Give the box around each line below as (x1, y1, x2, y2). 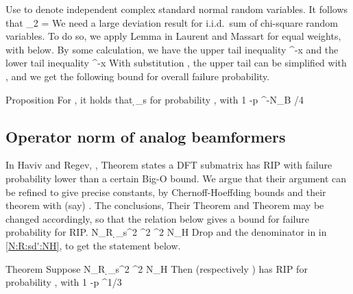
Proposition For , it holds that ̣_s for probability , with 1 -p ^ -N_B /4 (5, 92, 304, 106)
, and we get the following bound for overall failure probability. (5, 69, 270, 83)
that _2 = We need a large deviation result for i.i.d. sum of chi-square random (5, 15, 339, 29)
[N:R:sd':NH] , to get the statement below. (5, 238, 181, 252)
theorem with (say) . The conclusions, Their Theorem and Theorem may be (5, 198, 324, 212)
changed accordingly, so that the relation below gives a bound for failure (5, 211, 309, 225)
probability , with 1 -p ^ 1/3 (5, 275, 122, 289)
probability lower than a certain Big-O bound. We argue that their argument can (5, 171, 347, 185)
